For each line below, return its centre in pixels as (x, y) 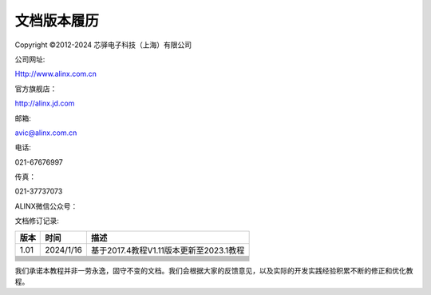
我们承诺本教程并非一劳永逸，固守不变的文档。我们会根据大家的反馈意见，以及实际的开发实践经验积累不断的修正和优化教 (214, 270)
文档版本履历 (57, 21)
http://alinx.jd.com (45, 103)
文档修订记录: (37, 221)
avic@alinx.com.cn (46, 133)
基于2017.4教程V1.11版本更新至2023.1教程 (168, 250)
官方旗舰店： (36, 89)
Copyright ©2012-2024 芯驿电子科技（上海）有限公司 (103, 45)
